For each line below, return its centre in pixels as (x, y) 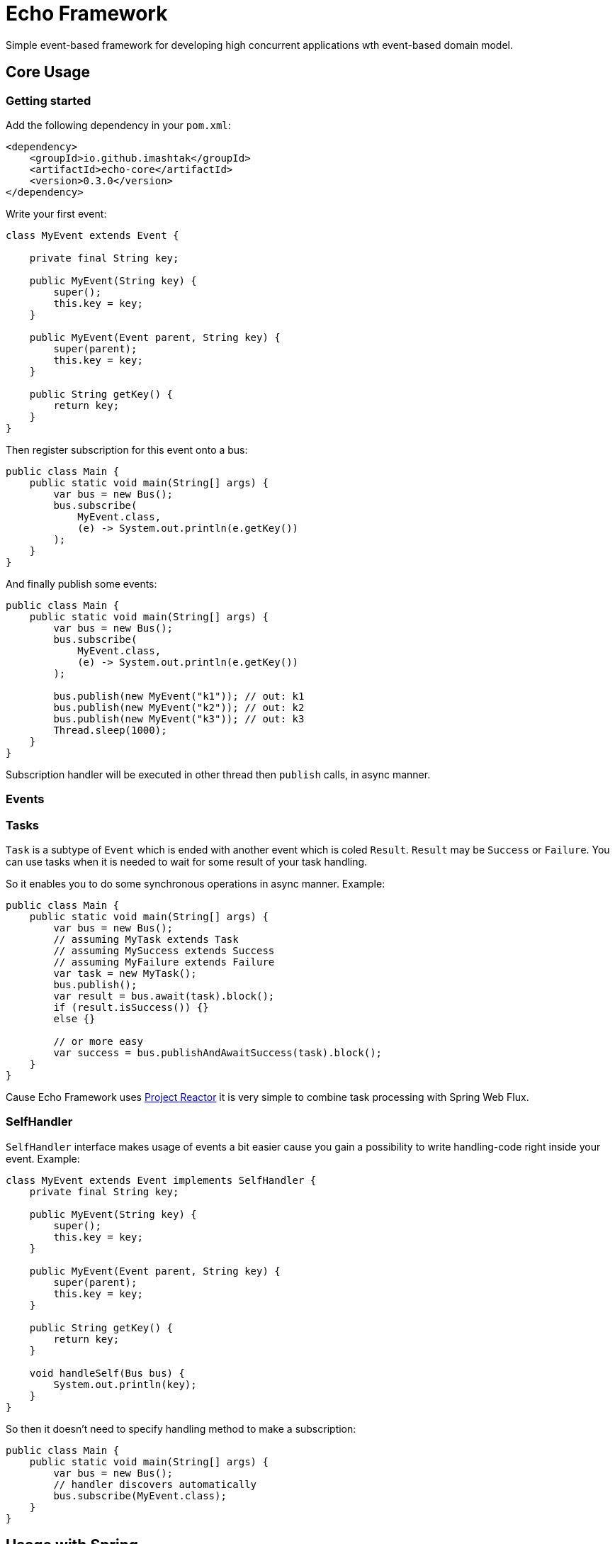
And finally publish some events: (81, 583)
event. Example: (43, 1158)
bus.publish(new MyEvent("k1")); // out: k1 (179, 696)
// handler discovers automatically (155, 1484)
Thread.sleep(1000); (110, 730)
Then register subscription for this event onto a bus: (127, 449)
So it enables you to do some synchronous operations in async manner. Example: (196, 884)
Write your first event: (56, 213)
